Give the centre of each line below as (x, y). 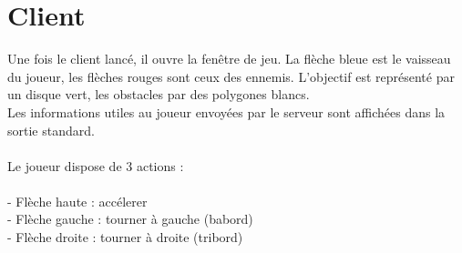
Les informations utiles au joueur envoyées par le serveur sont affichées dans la (226, 111)
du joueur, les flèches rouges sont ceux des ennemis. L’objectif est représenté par (231, 76)
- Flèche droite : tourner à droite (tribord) (125, 237)
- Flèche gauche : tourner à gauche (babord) (130, 219)
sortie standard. (51, 130)
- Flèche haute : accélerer (77, 201)
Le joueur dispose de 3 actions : (96, 165)
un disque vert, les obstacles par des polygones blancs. (159, 94)
